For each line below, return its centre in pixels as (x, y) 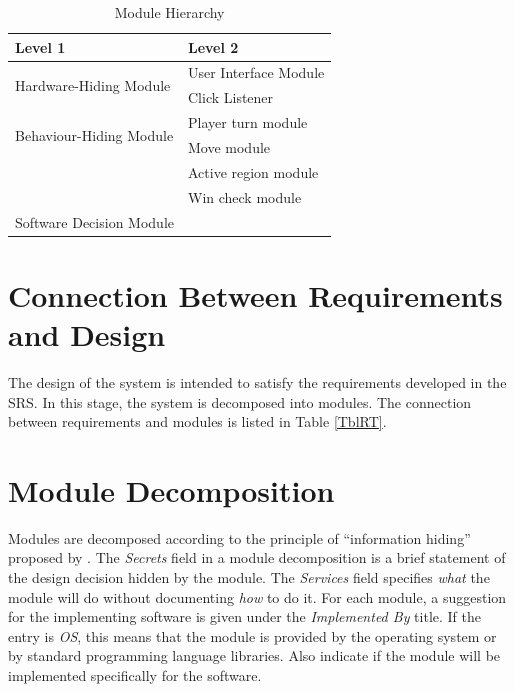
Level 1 (40, 46)
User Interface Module (256, 72)
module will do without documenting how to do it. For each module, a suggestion (257, 596)
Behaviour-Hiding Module (94, 134)
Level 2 (213, 46)
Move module (229, 146)
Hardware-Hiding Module (93, 84)
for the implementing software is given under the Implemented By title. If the (244, 616)
